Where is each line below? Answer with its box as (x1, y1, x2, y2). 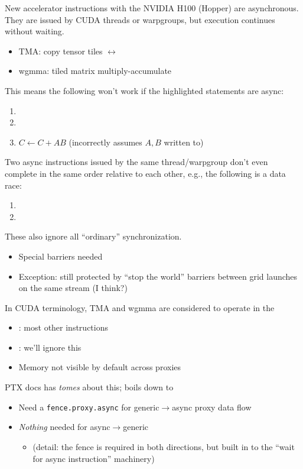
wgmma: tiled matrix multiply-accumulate (18, 64, 172, 77)
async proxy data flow (172, 400, 252, 413)
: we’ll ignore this (18, 341, 82, 353)
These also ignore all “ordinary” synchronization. (5, 230, 182, 242)
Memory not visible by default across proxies (18, 361, 181, 373)
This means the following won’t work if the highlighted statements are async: (5, 84, 284, 96)
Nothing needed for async (18, 421, 110, 433)
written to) (164, 135, 204, 148)
